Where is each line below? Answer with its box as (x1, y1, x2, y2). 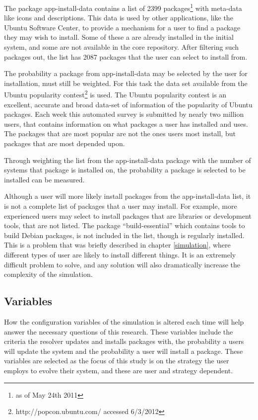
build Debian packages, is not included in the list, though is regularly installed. (4, 230, 245, 240)
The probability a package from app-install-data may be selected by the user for (4, 68, 248, 79)
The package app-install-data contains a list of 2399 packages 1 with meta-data (4, 1, 242, 13)
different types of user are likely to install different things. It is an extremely (4, 249, 236, 259)
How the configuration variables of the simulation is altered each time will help (4, 316, 244, 327)
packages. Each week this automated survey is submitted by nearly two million (4, 109, 244, 119)
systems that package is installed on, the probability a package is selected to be (4, 165, 246, 175)
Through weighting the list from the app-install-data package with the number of (4, 155, 251, 165)
